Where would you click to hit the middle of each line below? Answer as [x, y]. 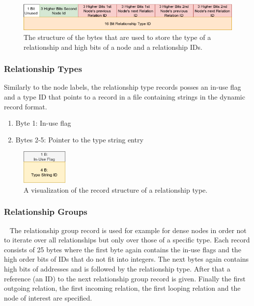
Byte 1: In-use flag [43, 123]
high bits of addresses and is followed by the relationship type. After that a [117, 268]
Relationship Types [43, 69]
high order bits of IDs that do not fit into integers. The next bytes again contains [127, 259]
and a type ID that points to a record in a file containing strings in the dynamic [125, 97]
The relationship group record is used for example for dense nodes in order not [128, 230]
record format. [26, 106]
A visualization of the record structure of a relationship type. [116, 189]
